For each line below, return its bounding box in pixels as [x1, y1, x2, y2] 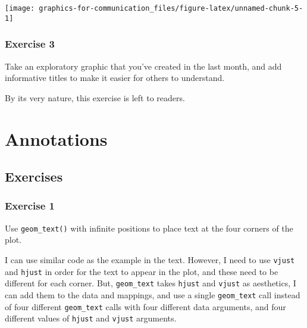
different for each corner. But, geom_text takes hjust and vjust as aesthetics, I [5, 277, 296, 289]
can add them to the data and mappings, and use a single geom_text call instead [5, 288, 300, 301]
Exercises [5, 167, 63, 186]
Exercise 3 [5, 36, 55, 51]
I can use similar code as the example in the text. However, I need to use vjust [5, 253, 295, 265]
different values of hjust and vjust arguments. [5, 312, 177, 324]
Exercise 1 [5, 198, 55, 213]
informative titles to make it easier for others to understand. [5, 71, 225, 84]
